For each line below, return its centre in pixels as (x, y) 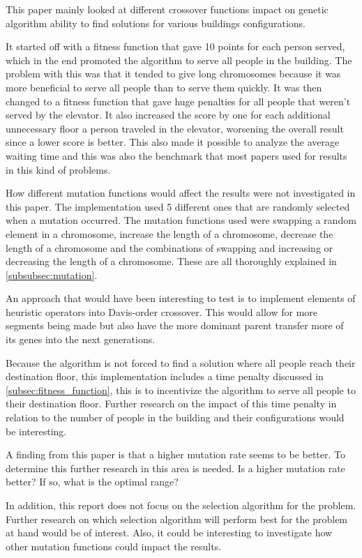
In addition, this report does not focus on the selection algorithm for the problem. (181, 505)
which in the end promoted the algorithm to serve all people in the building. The (179, 60)
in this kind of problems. (58, 169)
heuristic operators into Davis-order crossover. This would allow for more (162, 311)
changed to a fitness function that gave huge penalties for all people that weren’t (178, 101)
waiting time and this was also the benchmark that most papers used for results (176, 155)
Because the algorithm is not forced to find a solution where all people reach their (181, 362)
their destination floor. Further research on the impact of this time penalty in (171, 404)
